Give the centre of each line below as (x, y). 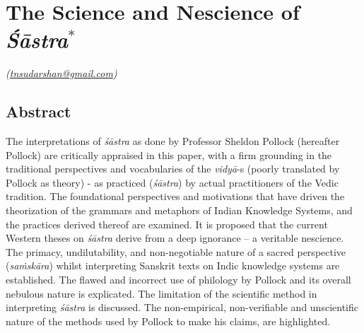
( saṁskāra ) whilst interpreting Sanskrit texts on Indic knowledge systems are (173, 265)
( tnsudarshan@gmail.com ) (61, 73)
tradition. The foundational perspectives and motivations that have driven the (175, 196)
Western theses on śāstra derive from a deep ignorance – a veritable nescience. (175, 238)
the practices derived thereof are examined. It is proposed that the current (167, 224)
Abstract (39, 111)
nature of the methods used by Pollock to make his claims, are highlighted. (168, 321)
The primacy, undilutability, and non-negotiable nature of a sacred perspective (176, 251)
